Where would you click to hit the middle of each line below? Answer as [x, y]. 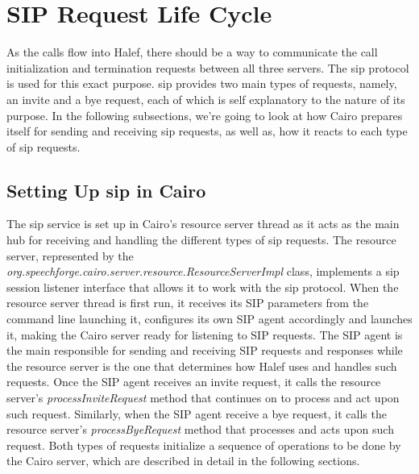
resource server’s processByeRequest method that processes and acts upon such [200, 429]
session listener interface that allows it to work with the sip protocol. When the [203, 287]
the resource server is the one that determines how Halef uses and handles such [202, 366]
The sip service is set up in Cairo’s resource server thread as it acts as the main [203, 224]
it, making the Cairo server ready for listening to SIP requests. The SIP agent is [205, 334]
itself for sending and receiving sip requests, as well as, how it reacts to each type [207, 131]
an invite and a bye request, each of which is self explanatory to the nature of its [206, 99]
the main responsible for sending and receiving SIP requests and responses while [205, 350]
